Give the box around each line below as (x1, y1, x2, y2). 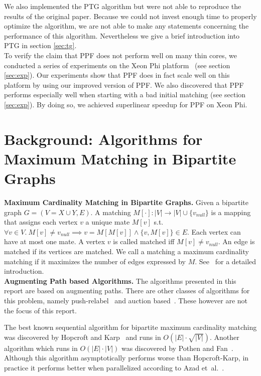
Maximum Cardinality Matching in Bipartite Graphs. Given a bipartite (4, 197, 248, 208)
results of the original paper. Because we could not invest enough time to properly (4, 11, 257, 21)
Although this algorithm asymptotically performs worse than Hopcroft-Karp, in (4, 352, 249, 363)
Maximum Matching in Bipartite (4, 148, 236, 168)
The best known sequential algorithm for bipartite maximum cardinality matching (4, 322, 257, 332)
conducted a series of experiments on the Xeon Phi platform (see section (4, 60, 230, 70)
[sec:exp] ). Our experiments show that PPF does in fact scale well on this (4, 70, 230, 80)
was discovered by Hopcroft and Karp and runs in (4, 331, 161, 342)
